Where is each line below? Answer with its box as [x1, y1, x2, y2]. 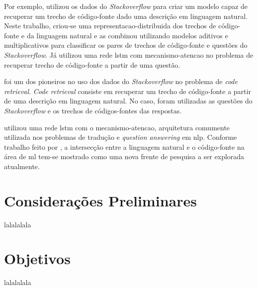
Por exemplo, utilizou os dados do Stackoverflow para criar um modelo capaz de [4, 1, 248, 11]
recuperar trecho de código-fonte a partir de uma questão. [4, 59, 180, 70]
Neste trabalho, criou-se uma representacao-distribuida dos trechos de [4, 20, 216, 31]
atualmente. [4, 161, 40, 171]
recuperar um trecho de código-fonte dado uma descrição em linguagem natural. [4, 10, 248, 21]
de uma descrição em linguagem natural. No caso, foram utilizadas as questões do [4, 96, 253, 106]
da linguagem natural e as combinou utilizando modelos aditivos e [26, 30, 228, 40]
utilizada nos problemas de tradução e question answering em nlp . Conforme [4, 132, 237, 142]
